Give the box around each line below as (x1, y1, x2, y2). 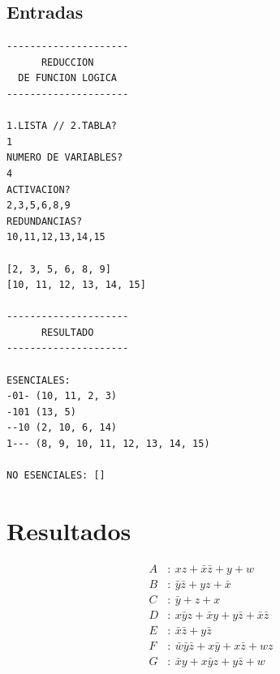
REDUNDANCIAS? (6, 215, 83, 227)
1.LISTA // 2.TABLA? (6, 120, 118, 132)
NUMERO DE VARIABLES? (6, 152, 123, 164)
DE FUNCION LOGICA (18, 72, 118, 84)
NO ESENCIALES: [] (6, 470, 106, 482)
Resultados (6, 514, 131, 547)
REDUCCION (41, 56, 94, 68)
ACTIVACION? (6, 183, 71, 195)
